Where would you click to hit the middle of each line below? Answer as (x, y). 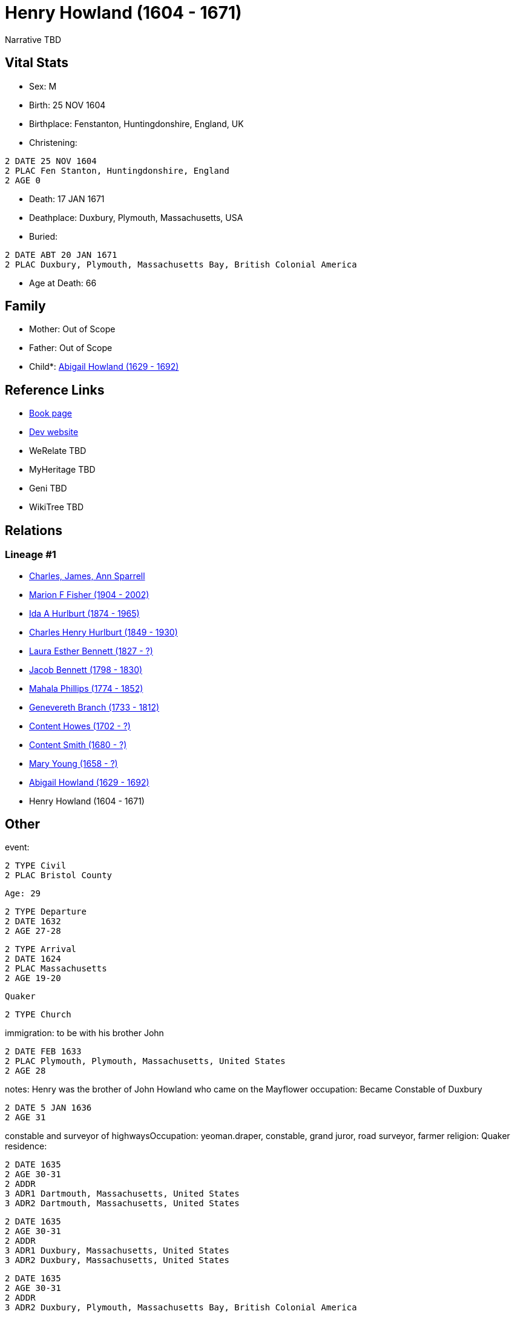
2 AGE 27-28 (33, 931)
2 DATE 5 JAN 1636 (48, 1108)
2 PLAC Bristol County (59, 875)
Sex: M (43, 86)
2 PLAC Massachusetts (56, 969)
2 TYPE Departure (46, 912)
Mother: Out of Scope (72, 329)
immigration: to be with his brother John (84, 1033)
